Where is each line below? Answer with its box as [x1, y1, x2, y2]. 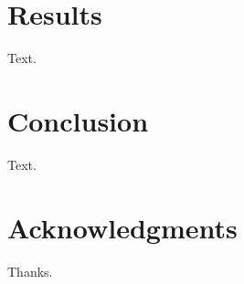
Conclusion [7, 101, 149, 139]
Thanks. [7, 261, 53, 280]
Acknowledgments [7, 208, 238, 246]
